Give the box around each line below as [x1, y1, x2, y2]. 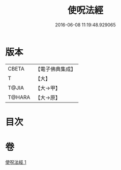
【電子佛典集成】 [35, 65, 76, 73]
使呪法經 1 [5, 159, 26, 165]
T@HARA [8, 93, 31, 100]
